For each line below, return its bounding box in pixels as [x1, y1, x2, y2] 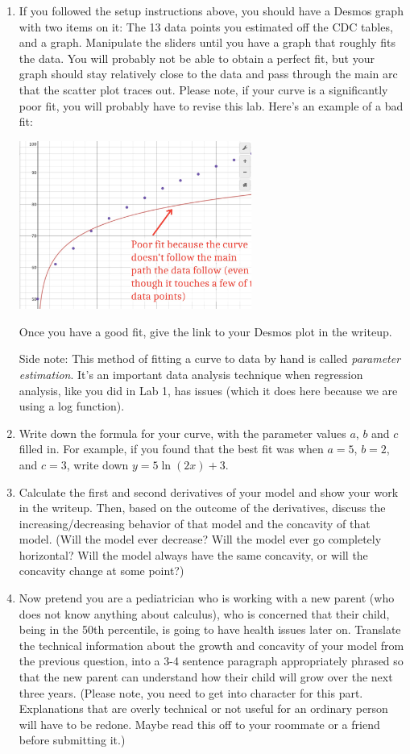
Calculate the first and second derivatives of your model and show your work [19, 483, 399, 500]
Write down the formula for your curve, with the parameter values [19, 424, 346, 441]
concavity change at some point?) [19, 562, 184, 579]
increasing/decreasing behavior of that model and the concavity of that [19, 514, 371, 531]
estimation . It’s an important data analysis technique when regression [19, 365, 363, 382]
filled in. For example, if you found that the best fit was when [19, 440, 324, 457]
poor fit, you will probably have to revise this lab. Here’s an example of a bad [19, 97, 404, 114]
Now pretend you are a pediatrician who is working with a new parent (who [19, 589, 395, 606]
